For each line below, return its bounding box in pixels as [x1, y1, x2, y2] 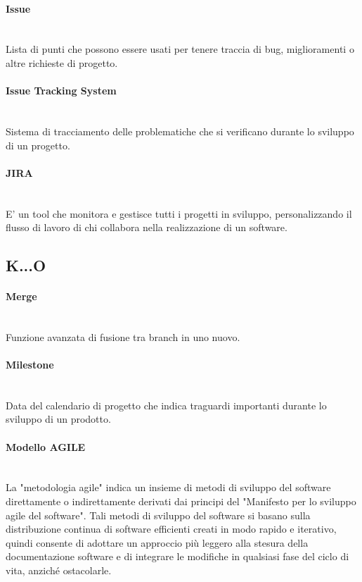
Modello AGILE [6, 439, 86, 454]
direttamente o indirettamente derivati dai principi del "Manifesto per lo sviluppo [6, 494, 356, 509]
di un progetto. [6, 137, 70, 152]
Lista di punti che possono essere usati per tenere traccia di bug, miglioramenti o [6, 42, 354, 56]
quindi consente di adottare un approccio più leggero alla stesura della [6, 535, 309, 550]
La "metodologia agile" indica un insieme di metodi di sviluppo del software [6, 480, 331, 495]
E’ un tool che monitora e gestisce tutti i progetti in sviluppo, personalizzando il [6, 206, 352, 221]
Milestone [6, 357, 54, 372]
